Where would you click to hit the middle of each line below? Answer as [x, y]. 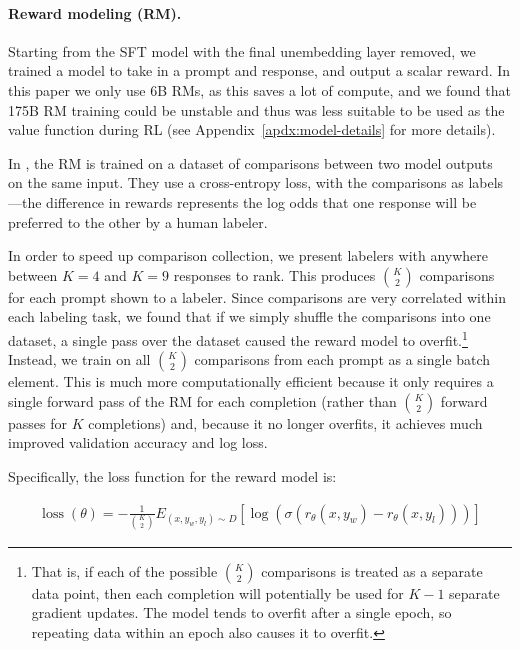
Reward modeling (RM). [95, 12]
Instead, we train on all [79, 359]
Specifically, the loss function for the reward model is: [172, 475]
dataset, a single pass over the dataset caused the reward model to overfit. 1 [238, 338]
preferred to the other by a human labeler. [138, 221]
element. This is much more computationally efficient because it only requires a [251, 381]
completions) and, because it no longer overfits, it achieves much [285, 422]
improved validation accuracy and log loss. [138, 442]
